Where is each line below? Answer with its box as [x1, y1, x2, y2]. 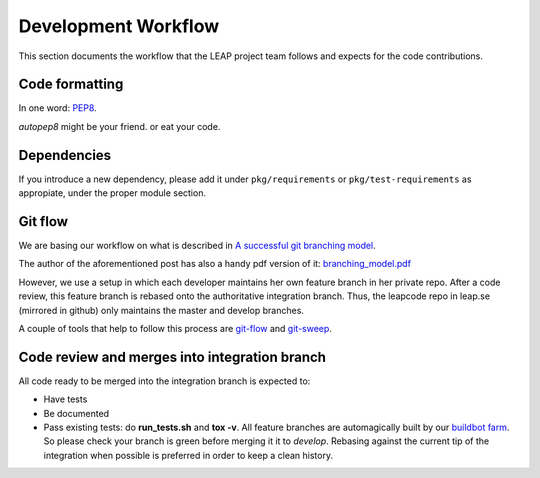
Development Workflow [18, 15, 220, 37]
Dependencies [18, 146, 112, 164]
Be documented [43, 407, 110, 419]
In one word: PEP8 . [18, 102, 97, 114]
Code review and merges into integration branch [18, 348, 327, 365]
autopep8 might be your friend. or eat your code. [18, 120, 221, 132]
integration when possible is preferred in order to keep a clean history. [43, 449, 334, 461]
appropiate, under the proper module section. [18, 187, 207, 199]
